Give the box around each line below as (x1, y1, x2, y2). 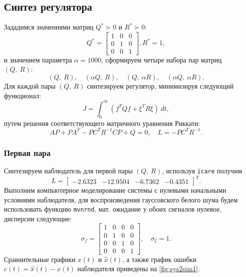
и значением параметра (4, 54, 72, 64)
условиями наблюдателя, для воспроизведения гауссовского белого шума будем (4, 194, 238, 204)
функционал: (4, 90, 41, 100)
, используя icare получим (162, 165, 242, 175)
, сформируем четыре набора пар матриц (101, 54, 222, 64)
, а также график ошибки (122, 254, 197, 264)
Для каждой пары (4, 81, 56, 91)
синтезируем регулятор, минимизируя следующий (87, 81, 234, 91)
